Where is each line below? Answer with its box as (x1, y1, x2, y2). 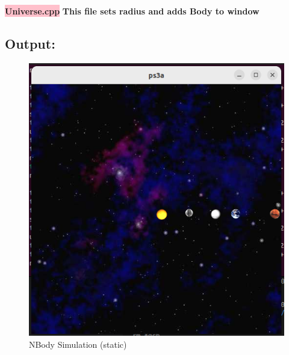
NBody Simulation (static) (29, 338, 127, 350)
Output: (5, 34, 55, 52)
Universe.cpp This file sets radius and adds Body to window (5, 5, 259, 17)
